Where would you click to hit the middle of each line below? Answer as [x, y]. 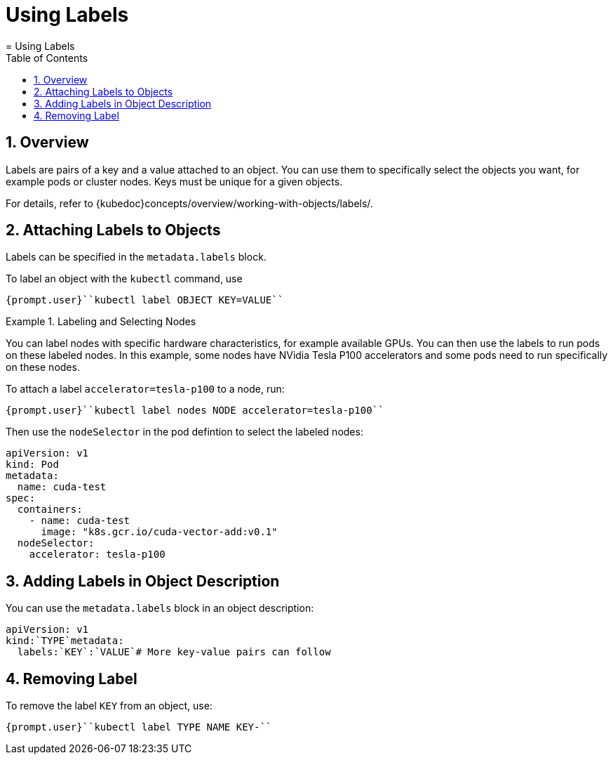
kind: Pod [32, 465]
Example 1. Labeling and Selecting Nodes [101, 322]
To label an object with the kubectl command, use [124, 279]
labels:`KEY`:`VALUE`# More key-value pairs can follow [174, 652]
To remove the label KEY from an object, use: [109, 706]
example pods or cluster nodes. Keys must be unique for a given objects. [174, 181]
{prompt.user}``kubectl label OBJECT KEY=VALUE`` [145, 300]
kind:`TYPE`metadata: [65, 641]
